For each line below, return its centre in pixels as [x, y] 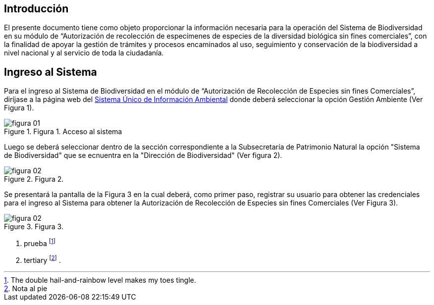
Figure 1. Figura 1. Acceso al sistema [63, 132]
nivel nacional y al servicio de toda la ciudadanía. [84, 53]
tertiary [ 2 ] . [42, 259]
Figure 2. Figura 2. [34, 179]
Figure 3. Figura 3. [34, 227]
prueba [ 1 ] [40, 243]
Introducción [36, 9]
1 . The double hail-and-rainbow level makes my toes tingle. [100, 280]
